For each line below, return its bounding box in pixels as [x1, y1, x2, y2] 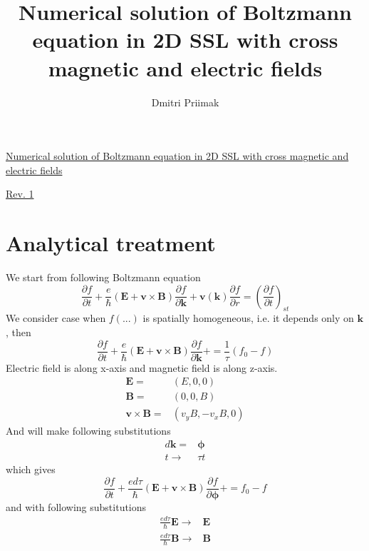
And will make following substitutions [6, 423, 171, 438]
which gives [6, 461, 56, 476]
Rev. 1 [6, 186, 34, 201]
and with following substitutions [6, 499, 147, 514]
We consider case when [6, 310, 106, 325]
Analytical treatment [6, 228, 216, 258]
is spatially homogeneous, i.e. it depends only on [142, 310, 354, 325]
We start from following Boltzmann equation [6, 270, 201, 284]
